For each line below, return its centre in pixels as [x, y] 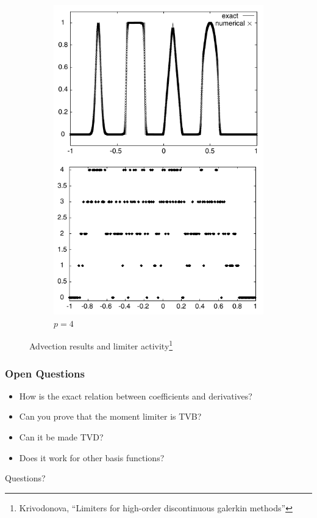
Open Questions [45, 373]
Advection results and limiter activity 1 [101, 345]
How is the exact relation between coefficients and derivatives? [136, 396]
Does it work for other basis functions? [92, 457]
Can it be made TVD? [61, 437]
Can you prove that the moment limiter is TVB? [110, 416]
